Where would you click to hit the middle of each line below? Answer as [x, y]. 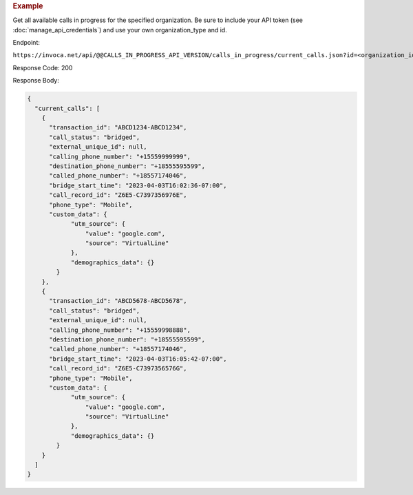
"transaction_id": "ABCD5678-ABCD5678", [118, 301]
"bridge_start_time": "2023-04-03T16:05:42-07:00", [138, 359]
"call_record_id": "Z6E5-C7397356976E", [118, 195]
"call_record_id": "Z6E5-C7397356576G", [118, 369]
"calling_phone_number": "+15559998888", [120, 330]
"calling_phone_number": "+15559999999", [120, 156]
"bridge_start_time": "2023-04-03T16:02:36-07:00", [138, 185]
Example [28, 6]
